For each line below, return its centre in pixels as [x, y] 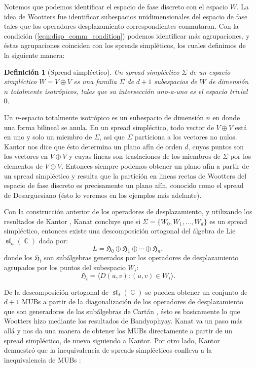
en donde [226, 117]
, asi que [112, 137]
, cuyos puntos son [216, 146]
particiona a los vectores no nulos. [186, 137]
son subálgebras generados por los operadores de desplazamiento [141, 257]
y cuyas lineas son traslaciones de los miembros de [145, 156]
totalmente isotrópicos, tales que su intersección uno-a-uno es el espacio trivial [129, 91]
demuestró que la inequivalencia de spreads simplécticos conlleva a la [108, 350]
